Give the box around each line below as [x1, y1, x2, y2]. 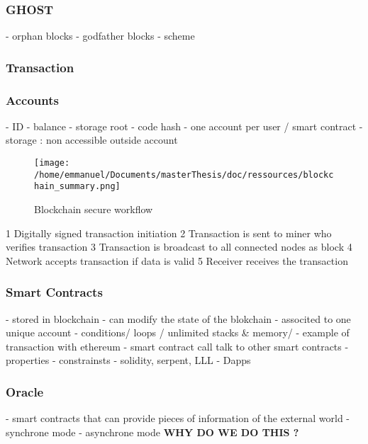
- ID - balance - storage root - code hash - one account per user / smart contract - [6, 118, 363, 133]
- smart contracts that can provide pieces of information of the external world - [6, 411, 350, 426]
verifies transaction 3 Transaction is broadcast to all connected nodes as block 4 [6, 239, 352, 254]
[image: [34, 158, 70, 169]
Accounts [6, 91, 59, 108]
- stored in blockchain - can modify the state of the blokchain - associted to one [6, 311, 351, 326]
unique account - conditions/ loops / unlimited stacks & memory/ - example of [6, 325, 350, 340]
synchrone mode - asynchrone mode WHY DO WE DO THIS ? [6, 424, 299, 439]
